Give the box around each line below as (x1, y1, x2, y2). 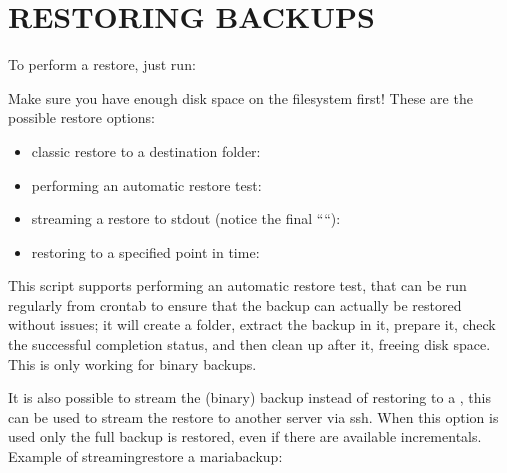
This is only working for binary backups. (8, 353, 257, 374)
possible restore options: (8, 107, 155, 128)
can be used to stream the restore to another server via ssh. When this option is (8, 406, 499, 427)
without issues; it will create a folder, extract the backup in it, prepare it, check (8, 314, 496, 335)
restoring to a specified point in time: (31, 241, 260, 262)
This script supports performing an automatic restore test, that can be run (8, 275, 467, 296)
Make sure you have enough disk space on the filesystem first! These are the (8, 87, 473, 108)
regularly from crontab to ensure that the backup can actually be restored (8, 294, 462, 315)
